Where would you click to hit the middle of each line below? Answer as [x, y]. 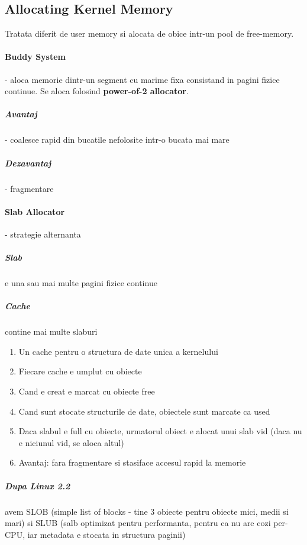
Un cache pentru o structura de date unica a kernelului [118, 351]
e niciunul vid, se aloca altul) [71, 442]
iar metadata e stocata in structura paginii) [106, 534]
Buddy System [35, 57]
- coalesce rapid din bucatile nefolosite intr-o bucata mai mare [117, 140]
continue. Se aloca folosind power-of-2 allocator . [97, 91]
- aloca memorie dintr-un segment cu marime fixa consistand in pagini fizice [142, 79]
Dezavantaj [28, 163]
